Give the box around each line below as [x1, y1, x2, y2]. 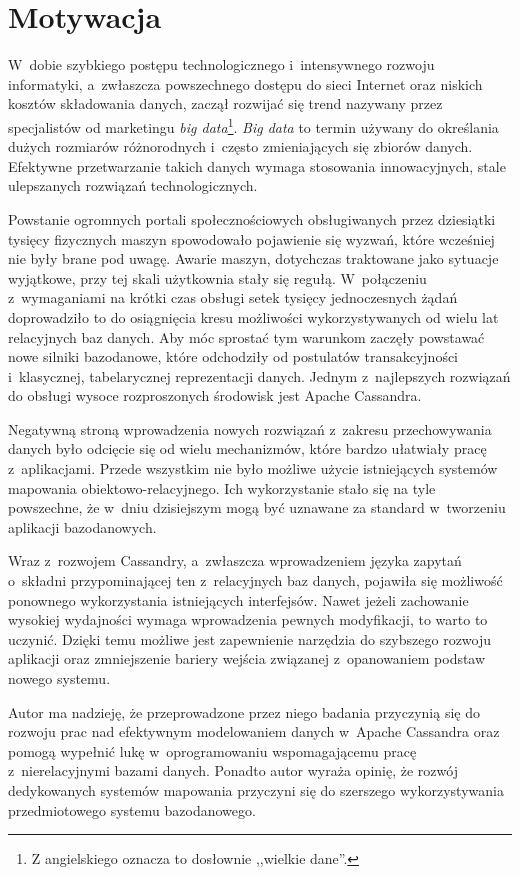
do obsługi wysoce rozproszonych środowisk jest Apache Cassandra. [8, 385, 422, 406]
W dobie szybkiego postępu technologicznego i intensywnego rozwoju [8, 54, 435, 75]
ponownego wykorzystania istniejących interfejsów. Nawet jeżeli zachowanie [8, 589, 469, 610]
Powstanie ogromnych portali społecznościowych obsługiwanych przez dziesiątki [8, 208, 496, 229]
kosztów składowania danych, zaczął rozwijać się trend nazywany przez [8, 93, 443, 114]
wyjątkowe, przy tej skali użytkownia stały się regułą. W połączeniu [8, 267, 427, 288]
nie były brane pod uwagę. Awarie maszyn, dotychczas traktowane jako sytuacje [8, 248, 499, 269]
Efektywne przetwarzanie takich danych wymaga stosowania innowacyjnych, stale [8, 155, 506, 176]
